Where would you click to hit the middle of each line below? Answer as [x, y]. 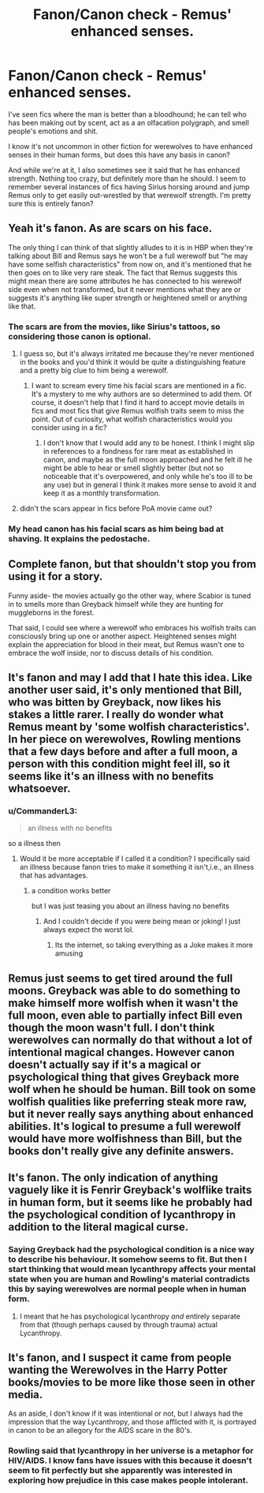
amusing [69, 953]
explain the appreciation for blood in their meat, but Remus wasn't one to [126, 644]
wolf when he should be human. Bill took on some [132, 1089]
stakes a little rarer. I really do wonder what [116, 715]
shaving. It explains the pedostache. [79, 538]
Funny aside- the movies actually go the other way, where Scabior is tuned [130, 595]
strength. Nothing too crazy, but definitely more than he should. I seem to [127, 178]
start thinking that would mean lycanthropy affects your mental [132, 1270]
